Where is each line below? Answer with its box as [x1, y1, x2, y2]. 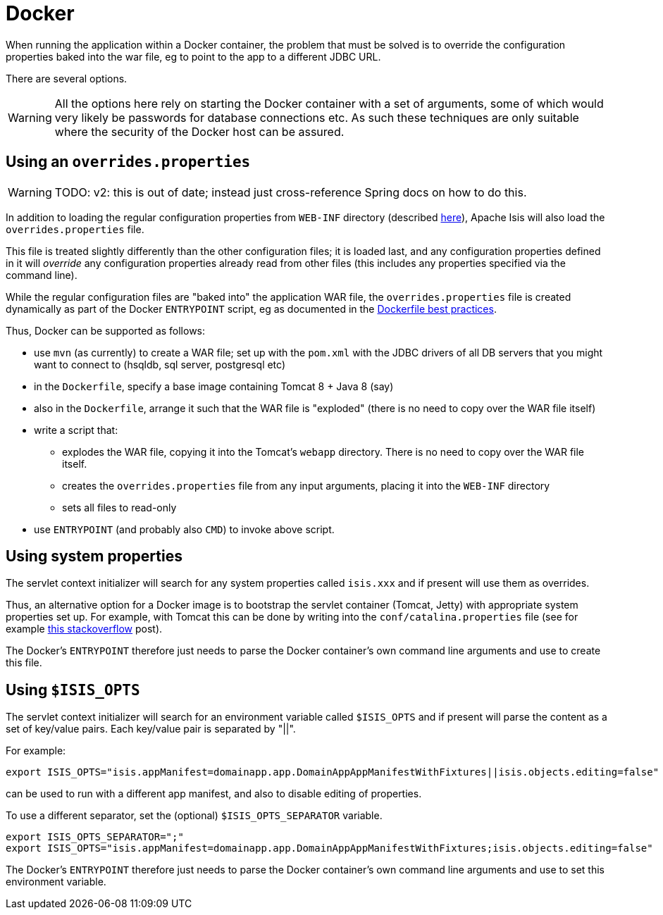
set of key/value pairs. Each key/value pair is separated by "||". [6, 723, 296, 735]
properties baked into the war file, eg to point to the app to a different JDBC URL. [6, 50, 381, 63]
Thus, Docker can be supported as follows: [6, 324, 206, 337]
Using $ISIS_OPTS [6, 680, 140, 699]
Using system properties [6, 547, 182, 566]
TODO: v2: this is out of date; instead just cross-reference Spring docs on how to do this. [54, 185, 527, 199]
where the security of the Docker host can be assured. [54, 124, 345, 139]
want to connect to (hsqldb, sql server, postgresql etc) [34, 358, 286, 371]
